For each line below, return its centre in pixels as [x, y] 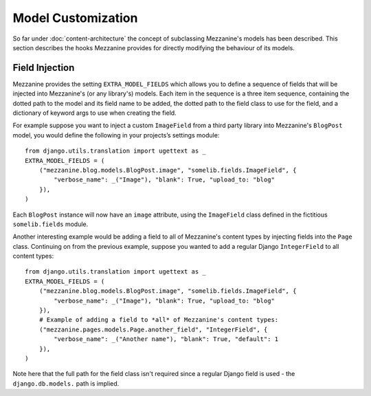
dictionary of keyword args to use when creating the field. [94, 113]
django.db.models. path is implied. [66, 383]
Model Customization [75, 18]
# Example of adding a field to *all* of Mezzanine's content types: [159, 320]
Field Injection [44, 68]
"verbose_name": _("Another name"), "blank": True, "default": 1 [166, 339]
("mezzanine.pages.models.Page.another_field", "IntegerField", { [153, 329]
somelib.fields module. [50, 224]
